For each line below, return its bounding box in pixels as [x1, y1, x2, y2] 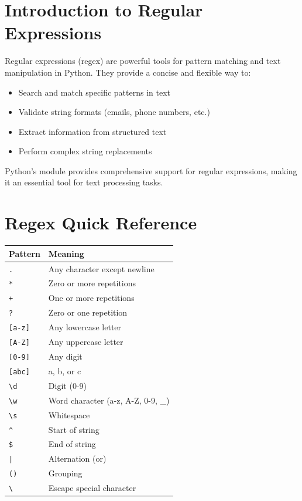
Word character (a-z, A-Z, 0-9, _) [48, 394, 170, 406]
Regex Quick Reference [5, 211, 197, 235]
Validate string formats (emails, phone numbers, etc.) [18, 106, 210, 118]
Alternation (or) [48, 452, 107, 465]
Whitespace [48, 408, 90, 421]
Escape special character [48, 482, 136, 494]
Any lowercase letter [48, 321, 122, 333]
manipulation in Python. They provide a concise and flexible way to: [5, 66, 251, 78]
